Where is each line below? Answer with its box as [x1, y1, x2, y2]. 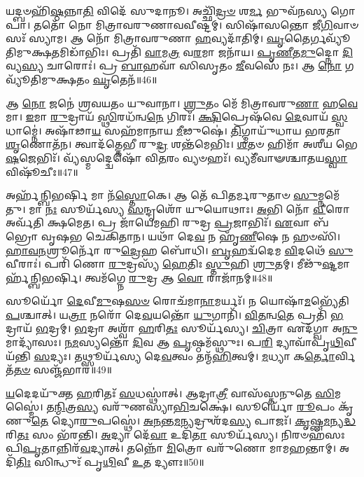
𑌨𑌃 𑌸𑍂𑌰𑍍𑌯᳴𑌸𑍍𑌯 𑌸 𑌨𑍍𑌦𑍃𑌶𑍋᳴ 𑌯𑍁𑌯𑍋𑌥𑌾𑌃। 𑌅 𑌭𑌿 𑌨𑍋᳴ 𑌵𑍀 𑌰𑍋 [45, 201, 350, 216]
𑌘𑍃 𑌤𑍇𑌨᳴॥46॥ [92, 71, 157, 86]
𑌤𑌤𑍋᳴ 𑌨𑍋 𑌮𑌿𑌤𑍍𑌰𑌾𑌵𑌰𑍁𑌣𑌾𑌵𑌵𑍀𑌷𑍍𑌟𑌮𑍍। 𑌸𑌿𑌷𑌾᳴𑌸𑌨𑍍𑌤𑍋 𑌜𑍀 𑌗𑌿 [33, 17, 333, 32]
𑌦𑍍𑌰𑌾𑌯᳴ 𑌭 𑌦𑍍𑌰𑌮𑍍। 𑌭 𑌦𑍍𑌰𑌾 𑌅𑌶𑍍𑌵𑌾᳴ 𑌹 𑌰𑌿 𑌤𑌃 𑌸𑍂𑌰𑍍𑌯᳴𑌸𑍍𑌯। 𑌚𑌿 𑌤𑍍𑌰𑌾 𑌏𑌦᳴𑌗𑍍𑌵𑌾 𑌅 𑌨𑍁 [6, 321, 358, 336]
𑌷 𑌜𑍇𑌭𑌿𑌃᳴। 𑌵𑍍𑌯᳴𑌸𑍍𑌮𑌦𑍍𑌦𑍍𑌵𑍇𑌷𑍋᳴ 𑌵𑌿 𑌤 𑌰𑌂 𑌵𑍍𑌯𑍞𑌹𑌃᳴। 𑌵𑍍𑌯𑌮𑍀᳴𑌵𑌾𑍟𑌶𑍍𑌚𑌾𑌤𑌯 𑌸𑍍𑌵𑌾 [6, 150, 348, 165]
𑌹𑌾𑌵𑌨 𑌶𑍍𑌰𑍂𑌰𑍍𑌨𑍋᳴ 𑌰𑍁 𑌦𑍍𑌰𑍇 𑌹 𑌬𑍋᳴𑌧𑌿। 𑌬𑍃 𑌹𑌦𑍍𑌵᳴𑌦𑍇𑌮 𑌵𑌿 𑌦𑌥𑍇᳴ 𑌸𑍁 [6, 242, 353, 257]
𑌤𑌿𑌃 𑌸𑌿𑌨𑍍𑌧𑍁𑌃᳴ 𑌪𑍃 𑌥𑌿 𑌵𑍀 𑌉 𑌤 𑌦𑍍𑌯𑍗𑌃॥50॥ [15, 454, 204, 469]
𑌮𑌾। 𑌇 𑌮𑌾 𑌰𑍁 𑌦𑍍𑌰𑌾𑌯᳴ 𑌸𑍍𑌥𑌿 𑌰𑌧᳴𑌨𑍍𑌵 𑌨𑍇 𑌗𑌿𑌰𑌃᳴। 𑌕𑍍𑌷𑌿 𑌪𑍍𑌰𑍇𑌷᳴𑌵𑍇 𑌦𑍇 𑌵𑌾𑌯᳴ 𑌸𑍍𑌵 [6, 109, 348, 124]
